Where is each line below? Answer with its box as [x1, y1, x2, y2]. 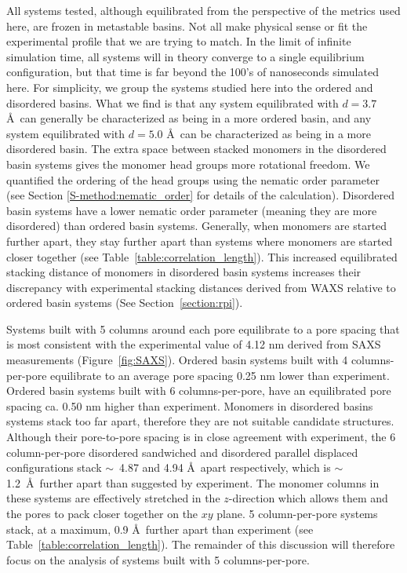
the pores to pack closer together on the [6, 505, 198, 521]
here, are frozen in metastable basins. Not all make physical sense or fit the [6, 17, 368, 34]
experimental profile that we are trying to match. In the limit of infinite [6, 33, 351, 49]
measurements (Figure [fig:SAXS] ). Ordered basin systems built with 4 [6, 352, 348, 368]
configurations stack [6, 459, 102, 476]
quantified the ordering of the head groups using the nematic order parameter [6, 171, 380, 188]
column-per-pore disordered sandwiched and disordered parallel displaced [6, 443, 358, 460]
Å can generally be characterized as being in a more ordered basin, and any [6, 110, 372, 126]
